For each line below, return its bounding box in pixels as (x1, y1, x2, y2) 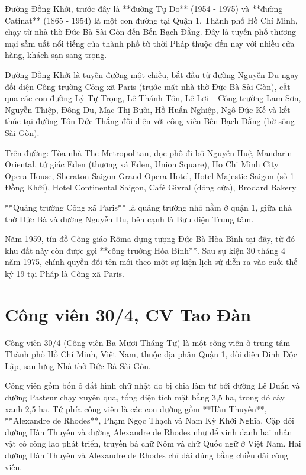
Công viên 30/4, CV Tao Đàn (5, 302, 252, 326)
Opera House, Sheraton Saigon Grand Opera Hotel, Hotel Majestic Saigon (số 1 (5, 169, 294, 182)
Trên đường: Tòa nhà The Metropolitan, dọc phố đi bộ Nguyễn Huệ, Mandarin (5, 146, 292, 159)
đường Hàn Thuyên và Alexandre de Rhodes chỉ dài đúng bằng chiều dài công (5, 448, 288, 461)
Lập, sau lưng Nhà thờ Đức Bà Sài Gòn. (5, 359, 151, 371)
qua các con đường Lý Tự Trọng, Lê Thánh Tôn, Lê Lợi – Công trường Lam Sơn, (5, 92, 301, 104)
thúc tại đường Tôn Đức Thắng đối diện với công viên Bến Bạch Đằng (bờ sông (5, 115, 295, 127)
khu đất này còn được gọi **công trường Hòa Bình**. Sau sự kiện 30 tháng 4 (5, 244, 286, 256)
